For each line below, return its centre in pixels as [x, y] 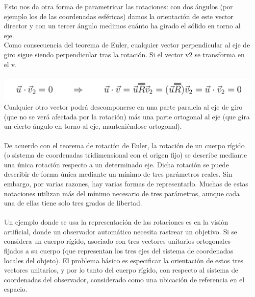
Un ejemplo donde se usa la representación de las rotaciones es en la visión [116, 222]
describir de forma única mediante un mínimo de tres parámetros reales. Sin [118, 174]
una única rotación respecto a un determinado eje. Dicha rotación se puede [116, 164]
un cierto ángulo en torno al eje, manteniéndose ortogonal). [93, 126]
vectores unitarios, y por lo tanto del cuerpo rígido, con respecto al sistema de [121, 270]
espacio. [16, 289]
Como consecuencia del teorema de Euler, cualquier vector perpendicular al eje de [127, 45]
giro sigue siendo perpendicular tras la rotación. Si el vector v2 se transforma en [124, 54]
